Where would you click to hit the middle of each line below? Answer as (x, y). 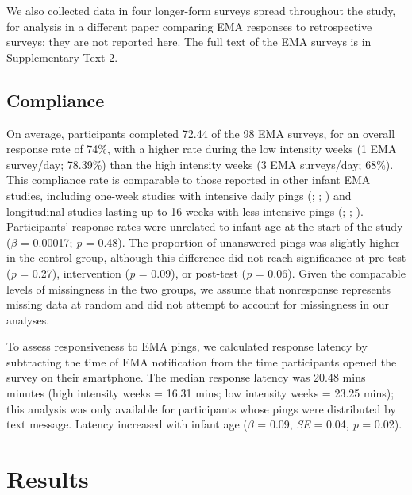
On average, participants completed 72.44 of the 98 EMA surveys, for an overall (201, 133)
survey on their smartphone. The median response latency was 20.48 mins (186, 377)
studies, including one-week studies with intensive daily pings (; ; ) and (179, 195)
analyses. (28, 319)
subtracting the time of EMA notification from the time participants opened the (202, 361)
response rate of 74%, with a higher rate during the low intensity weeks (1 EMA (202, 149)
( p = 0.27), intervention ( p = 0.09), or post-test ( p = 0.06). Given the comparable (206, 272)
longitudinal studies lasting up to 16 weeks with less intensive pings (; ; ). (185, 211)
